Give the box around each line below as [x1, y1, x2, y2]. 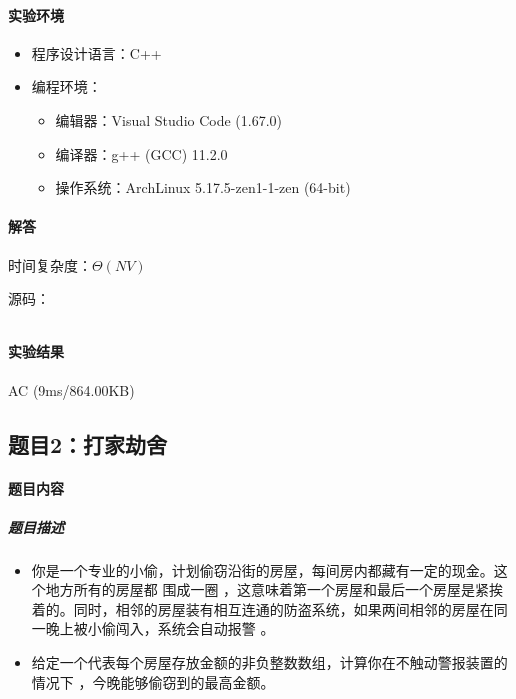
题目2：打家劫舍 [8, 428, 168, 459]
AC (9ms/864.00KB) [8, 379, 135, 400]
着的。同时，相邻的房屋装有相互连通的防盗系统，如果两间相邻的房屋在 [31, 598, 494, 619]
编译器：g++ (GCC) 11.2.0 [55, 143, 228, 164]
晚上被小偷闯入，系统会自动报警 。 [45, 618, 275, 639]
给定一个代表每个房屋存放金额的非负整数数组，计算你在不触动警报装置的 [31, 652, 508, 673]
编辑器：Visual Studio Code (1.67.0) [55, 109, 283, 130]
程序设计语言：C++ [31, 42, 162, 63]
